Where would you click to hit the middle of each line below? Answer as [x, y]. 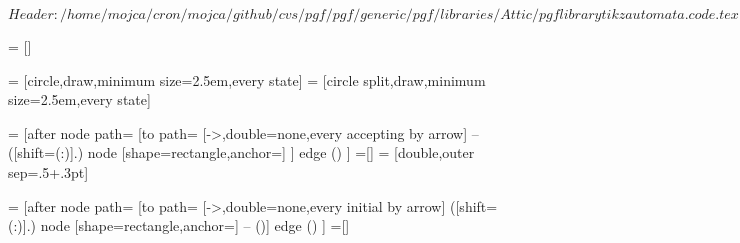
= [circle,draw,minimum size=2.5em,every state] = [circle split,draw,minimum [247, 79]
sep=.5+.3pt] [48, 171]
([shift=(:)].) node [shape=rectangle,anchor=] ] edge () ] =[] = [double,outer [241, 152]
